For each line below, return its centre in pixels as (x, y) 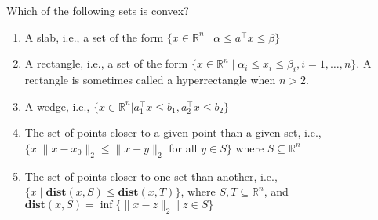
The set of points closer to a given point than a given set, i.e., (173, 132)
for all (183, 147)
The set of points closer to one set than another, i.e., (151, 176)
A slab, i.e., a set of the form (94, 37)
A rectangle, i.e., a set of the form (106, 63)
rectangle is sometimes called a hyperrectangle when (150, 79)
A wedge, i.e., (57, 106)
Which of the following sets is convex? (98, 10)
